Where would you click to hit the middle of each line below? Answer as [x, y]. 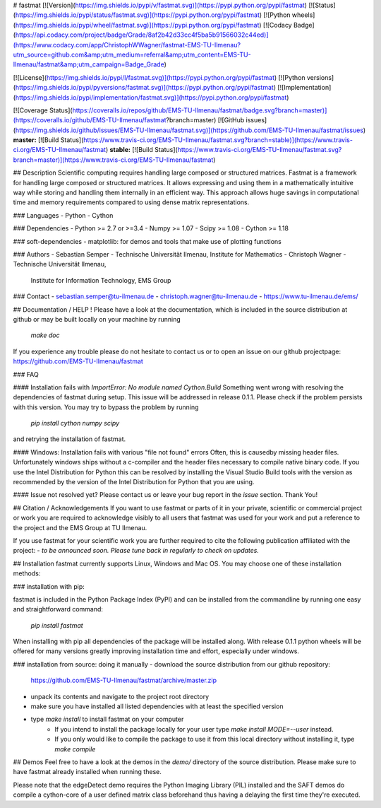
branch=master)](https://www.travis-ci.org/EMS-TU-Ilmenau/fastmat [113, 160]
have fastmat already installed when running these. [87, 772]
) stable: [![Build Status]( [141, 150]
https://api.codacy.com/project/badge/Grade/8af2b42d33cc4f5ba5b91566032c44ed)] [142, 35]
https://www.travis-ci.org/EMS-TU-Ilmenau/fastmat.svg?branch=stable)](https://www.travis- [218, 140]
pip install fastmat [57, 625]
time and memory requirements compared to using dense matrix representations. [131, 202]
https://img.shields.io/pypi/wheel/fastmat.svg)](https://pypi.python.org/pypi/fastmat [137, 25]
